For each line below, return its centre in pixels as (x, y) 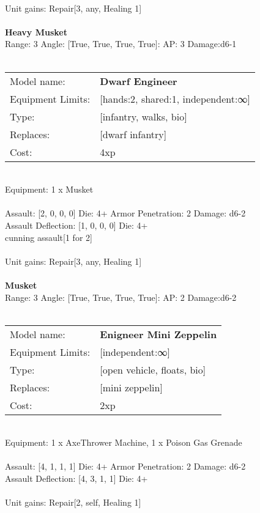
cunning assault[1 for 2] (49, 237)
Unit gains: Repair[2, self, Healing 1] (73, 502)
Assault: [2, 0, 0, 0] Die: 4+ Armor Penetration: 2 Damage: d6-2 (125, 213)
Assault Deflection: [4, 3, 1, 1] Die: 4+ (76, 478)
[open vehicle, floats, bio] (153, 369)
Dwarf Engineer (139, 81)
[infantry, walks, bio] (143, 116)
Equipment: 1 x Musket (49, 189)
